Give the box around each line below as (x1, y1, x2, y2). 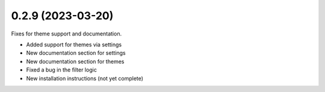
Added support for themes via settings (26, 41, 122, 48)
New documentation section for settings (26, 49, 126, 57)
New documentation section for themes (26, 58, 125, 65)
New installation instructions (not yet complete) (26, 75, 144, 82)
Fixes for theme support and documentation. (11, 30, 122, 37)
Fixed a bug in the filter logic (26, 66, 97, 73)
